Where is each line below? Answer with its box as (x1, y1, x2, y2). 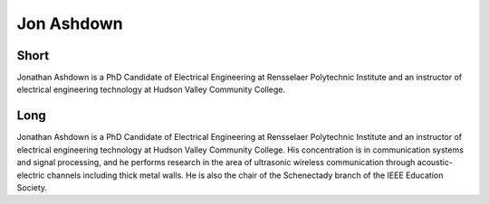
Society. (16, 181, 48, 193)
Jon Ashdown (16, 14, 123, 33)
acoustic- (417, 157, 453, 168)
